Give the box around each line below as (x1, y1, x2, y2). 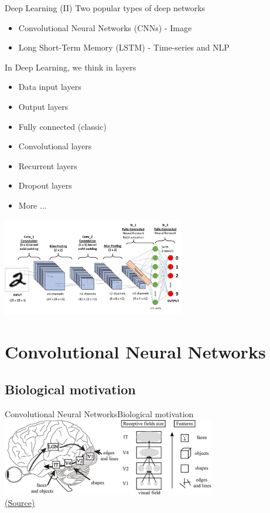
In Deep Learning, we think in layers (5, 61, 136, 73)
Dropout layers (18, 179, 72, 192)
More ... (18, 199, 47, 211)
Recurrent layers (18, 159, 77, 172)
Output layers (18, 100, 69, 112)
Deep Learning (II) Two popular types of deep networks (5, 2, 206, 14)
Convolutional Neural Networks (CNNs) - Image (18, 21, 192, 33)
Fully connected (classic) (18, 120, 107, 132)
